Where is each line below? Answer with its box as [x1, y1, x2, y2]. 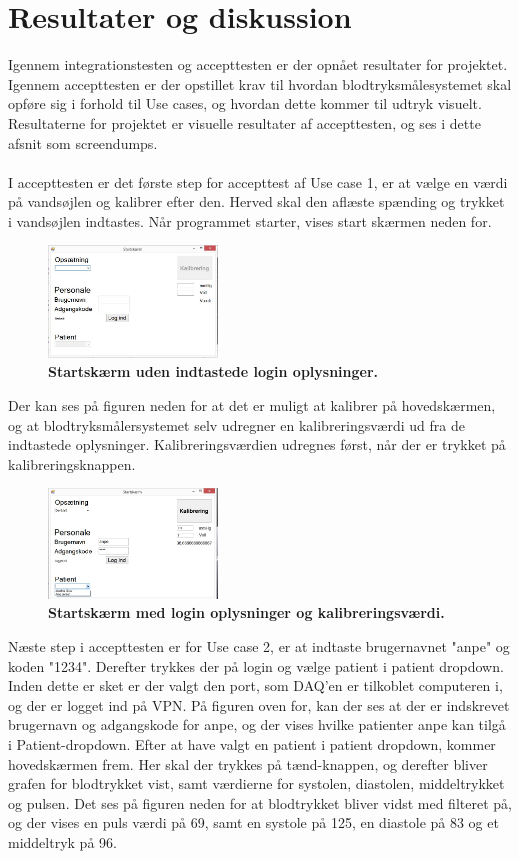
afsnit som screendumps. [8, 132, 158, 153]
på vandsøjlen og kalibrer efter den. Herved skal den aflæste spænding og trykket [8, 191, 505, 212]
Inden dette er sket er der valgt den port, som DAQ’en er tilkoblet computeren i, [8, 675, 503, 696]
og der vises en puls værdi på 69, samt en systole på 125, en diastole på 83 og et [8, 812, 499, 833]
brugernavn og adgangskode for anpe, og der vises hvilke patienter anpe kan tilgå [8, 714, 506, 735]
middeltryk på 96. [8, 832, 117, 852]
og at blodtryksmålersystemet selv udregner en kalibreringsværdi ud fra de [8, 414, 465, 435]
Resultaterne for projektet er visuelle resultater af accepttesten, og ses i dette [8, 112, 481, 133]
